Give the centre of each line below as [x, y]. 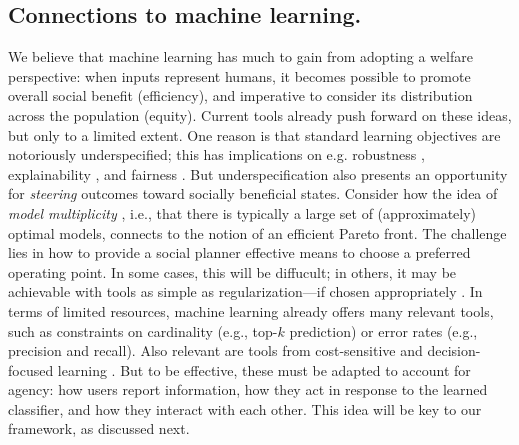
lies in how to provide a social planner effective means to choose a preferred [239, 252]
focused [31, 369]
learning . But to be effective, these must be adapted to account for [264, 369]
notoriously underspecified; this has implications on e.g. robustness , [216, 154]
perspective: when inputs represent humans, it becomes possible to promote [239, 75]
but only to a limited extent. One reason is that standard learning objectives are [254, 134]
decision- [454, 350]
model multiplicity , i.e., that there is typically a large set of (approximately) [242, 212]
